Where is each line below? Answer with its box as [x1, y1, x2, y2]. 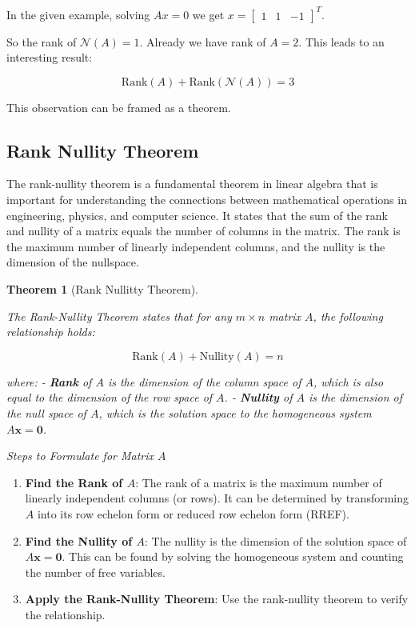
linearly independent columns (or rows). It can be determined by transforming [25, 490, 409, 506]
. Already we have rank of [139, 33, 266, 50]
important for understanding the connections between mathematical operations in [6, 191, 407, 208]
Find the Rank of [25, 474, 123, 490]
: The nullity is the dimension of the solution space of [145, 532, 407, 549]
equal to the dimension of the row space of [6, 389, 213, 406]
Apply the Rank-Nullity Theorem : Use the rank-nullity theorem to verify [25, 590, 409, 607]
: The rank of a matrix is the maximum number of [135, 474, 382, 490]
